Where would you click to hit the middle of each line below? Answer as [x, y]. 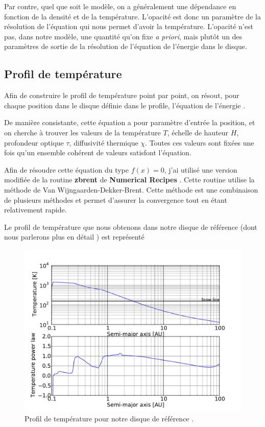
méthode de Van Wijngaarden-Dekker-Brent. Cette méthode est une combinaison [131, 189]
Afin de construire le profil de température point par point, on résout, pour [122, 95]
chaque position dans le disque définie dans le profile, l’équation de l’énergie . [125, 105]
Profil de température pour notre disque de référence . [109, 419]
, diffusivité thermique [104, 142]
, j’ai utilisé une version [201, 169]
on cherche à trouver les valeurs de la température [82, 132]
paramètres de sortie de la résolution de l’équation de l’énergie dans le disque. [126, 46]
